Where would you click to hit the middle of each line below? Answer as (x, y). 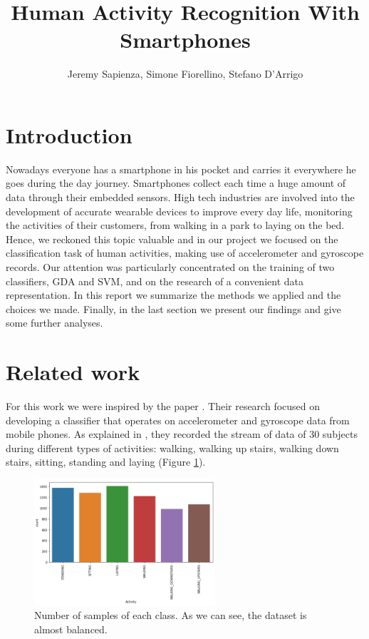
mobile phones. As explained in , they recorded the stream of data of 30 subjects (182, 434)
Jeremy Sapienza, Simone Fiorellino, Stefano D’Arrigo (185, 74)
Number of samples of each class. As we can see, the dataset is (171, 615)
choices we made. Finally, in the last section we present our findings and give (173, 308)
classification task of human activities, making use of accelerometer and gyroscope (185, 253)
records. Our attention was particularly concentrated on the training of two (170, 267)
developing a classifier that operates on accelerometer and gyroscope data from (178, 420)
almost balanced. (71, 629)
